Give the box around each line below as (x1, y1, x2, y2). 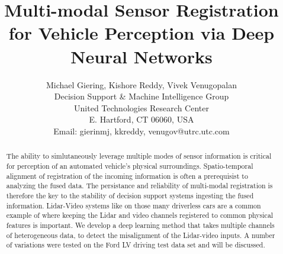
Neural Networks (70, 44, 213, 68)
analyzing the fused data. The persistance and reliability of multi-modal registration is (6, 181, 273, 191)
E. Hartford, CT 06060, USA (89, 113, 194, 126)
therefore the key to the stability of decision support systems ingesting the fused (6, 190, 254, 200)
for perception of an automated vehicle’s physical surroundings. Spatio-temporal (6, 160, 253, 171)
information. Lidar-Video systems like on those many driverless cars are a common (6, 200, 261, 210)
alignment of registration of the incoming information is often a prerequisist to (6, 171, 248, 181)
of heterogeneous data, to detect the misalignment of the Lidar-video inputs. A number (6, 230, 275, 240)
